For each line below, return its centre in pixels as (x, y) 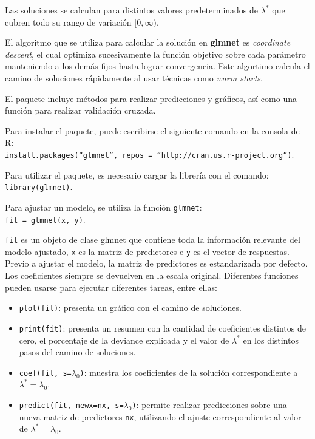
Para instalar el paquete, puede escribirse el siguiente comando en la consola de (152, 130)
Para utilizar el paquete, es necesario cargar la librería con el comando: (137, 175)
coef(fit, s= (45, 373)
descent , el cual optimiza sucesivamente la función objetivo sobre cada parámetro (155, 54)
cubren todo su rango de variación (68, 22)
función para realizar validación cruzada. (80, 110)
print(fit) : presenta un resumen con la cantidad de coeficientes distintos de (162, 328)
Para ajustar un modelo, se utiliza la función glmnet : (103, 207)
